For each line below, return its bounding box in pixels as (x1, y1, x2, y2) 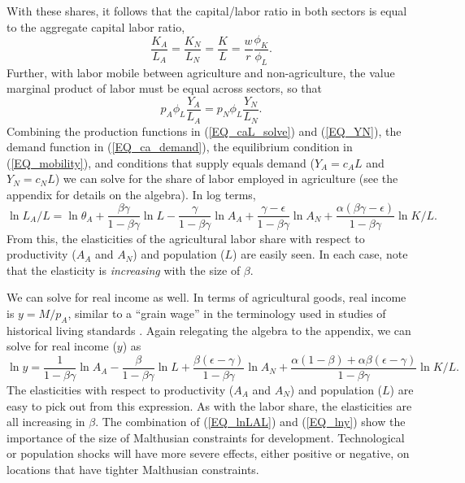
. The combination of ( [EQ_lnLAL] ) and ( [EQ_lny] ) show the (95, 413, 406, 430)
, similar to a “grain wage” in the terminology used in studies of (67, 304, 386, 321)
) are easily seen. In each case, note (232, 246, 408, 263)
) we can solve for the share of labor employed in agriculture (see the (54, 170, 398, 187)
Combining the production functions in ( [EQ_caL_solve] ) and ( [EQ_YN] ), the (7, 122, 402, 139)
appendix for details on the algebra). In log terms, (7, 185, 256, 202)
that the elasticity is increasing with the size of (7, 261, 241, 278)
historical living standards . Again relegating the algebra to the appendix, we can (7, 321, 411, 338)
